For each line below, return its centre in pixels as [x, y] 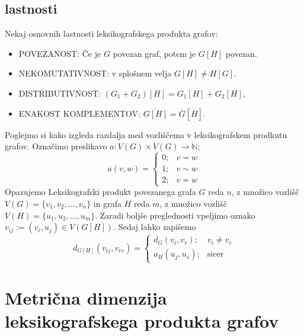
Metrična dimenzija [86, 297]
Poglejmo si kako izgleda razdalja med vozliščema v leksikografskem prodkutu [146, 134]
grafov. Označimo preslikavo [56, 146]
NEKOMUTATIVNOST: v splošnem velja [95, 73]
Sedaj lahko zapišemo [157, 227]
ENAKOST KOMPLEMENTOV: [79, 113]
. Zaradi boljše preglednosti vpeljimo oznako [175, 215]
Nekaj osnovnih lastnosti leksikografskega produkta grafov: [111, 33]
